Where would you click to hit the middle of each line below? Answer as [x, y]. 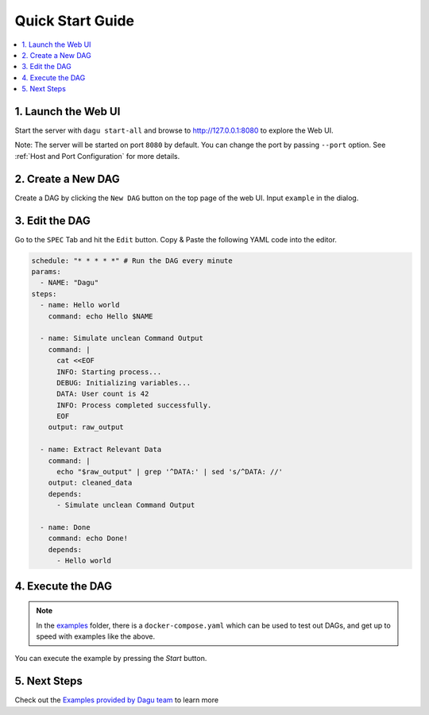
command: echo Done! [88, 539]
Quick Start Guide [75, 21]
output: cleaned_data [90, 483]
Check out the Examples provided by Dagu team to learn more [116, 700]
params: [46, 271]
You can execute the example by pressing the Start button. [111, 659]
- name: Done [65, 527]
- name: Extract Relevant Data [101, 450]
